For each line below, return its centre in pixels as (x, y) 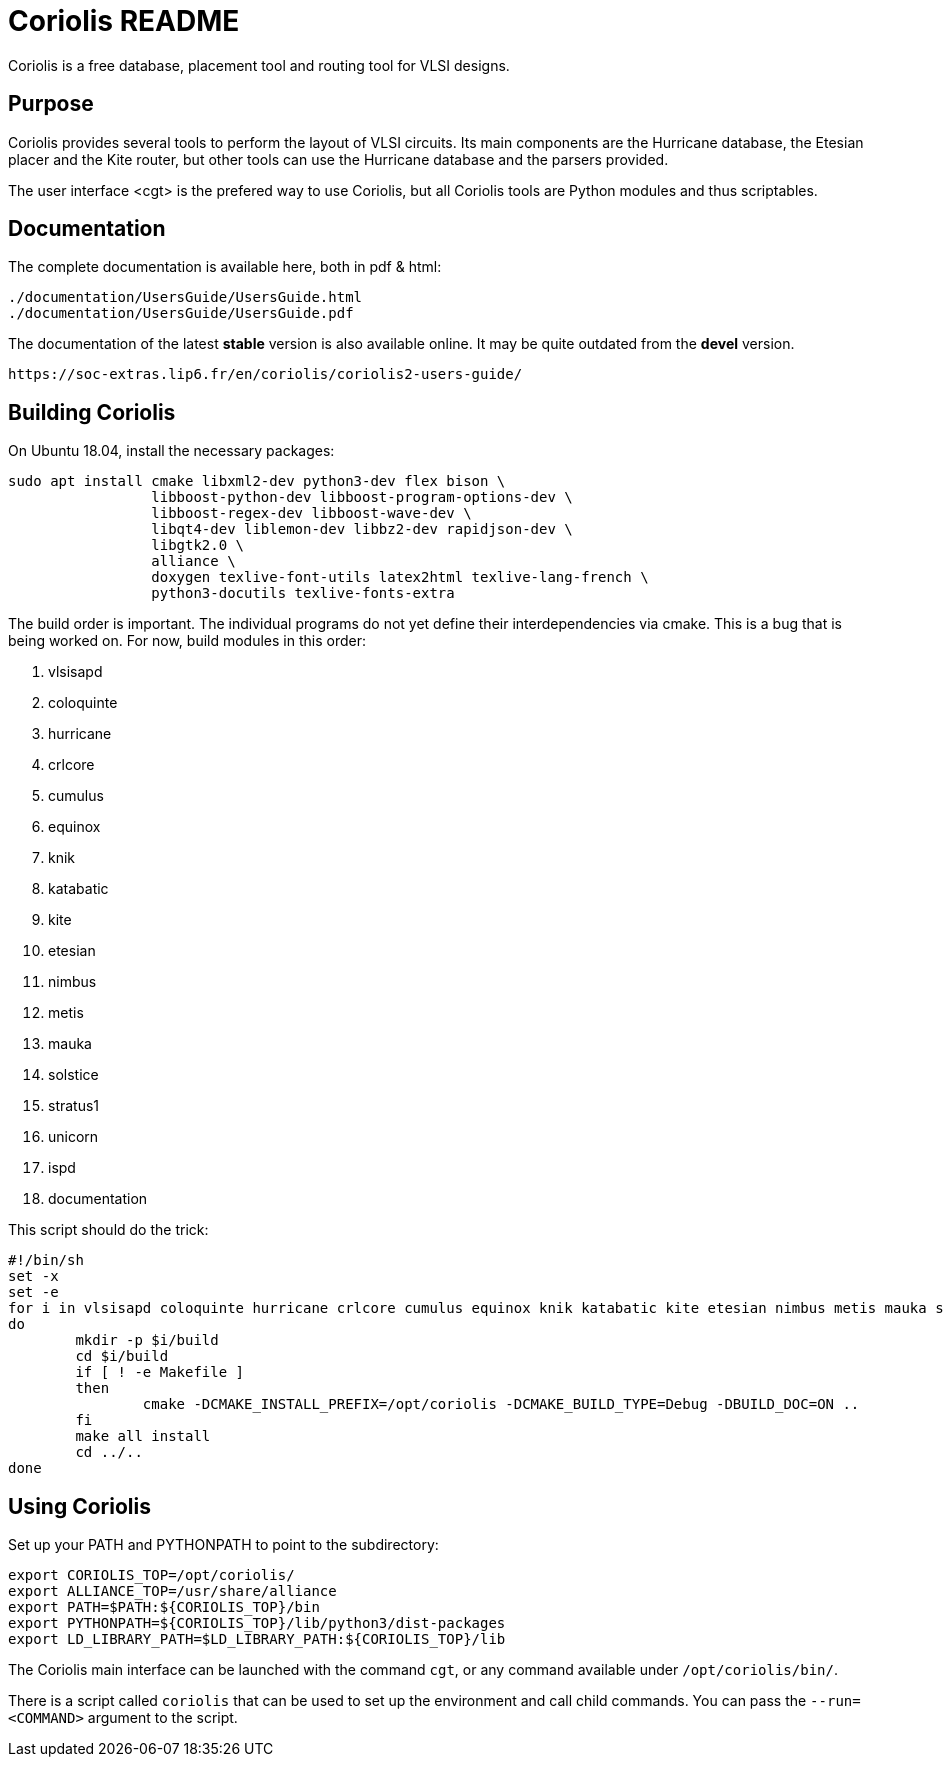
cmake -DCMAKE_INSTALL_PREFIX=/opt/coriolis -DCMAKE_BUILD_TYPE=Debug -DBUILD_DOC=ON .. (501, 1404)
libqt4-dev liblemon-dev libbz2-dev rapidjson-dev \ (362, 529)
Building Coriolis (92, 412)
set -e (33, 1292)
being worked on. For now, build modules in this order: (187, 641)
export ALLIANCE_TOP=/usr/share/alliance (172, 1591)
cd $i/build (122, 1356)
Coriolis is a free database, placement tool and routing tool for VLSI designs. (259, 65)
